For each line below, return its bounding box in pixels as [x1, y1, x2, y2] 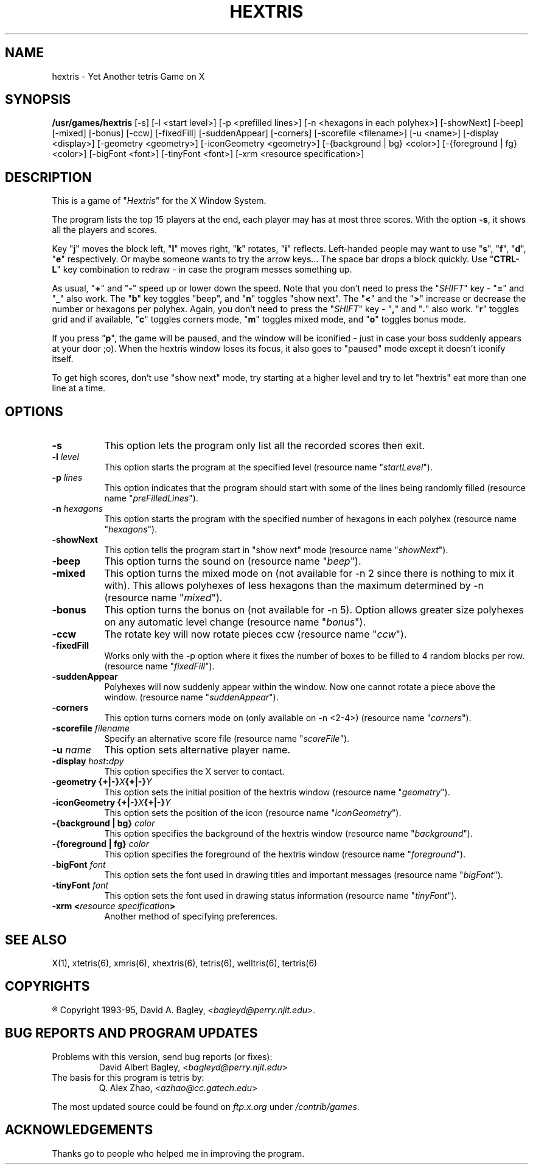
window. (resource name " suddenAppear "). [104, 692, 279, 703]
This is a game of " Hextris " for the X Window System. [52, 195, 266, 206]
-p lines [52, 472, 83, 483]
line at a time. [52, 383, 106, 394]
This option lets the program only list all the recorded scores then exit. [104, 439, 425, 452]
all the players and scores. [52, 225, 157, 236]
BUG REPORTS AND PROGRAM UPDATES [5, 1025, 258, 1041]
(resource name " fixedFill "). [104, 661, 215, 672]
